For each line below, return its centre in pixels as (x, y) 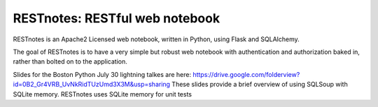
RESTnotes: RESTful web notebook (117, 18)
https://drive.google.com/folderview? (246, 74)
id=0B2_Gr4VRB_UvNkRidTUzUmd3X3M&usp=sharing (92, 85)
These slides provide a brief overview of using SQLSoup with (260, 85)
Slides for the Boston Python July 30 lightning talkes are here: (102, 74)
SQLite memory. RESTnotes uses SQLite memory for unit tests (103, 94)
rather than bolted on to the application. (70, 62)
